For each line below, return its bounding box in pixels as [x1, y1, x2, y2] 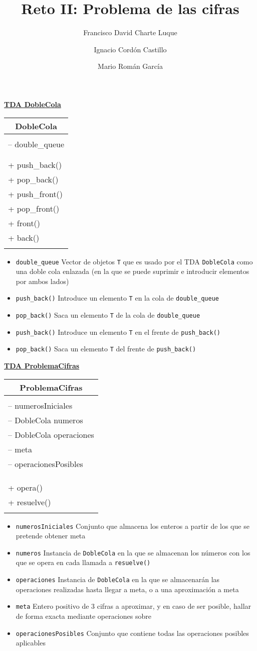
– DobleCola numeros [8, 414, 83, 426]
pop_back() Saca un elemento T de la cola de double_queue [16, 310, 200, 320]
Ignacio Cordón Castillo [94, 44, 167, 54]
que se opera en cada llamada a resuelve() [16, 557, 151, 568]
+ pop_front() [8, 202, 60, 214]
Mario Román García [98, 61, 163, 71]
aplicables [16, 637, 46, 648]
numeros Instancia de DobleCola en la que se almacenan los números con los [16, 547, 250, 557]
